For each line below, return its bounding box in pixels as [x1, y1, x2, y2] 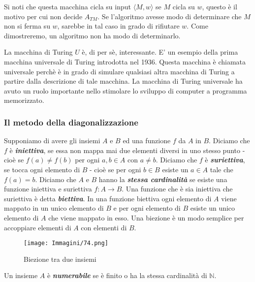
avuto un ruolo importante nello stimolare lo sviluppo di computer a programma [4, 85, 247, 95]
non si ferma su [4, 21, 50, 31]
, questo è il [202, 1, 237, 11]
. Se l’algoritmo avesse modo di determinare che [97, 11, 242, 21]
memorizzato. [4, 95, 44, 105]
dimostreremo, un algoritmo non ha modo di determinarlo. [4, 30, 181, 40]
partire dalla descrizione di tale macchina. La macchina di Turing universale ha [4, 76, 243, 86]
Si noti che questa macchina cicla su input [4, 1, 131, 11]
